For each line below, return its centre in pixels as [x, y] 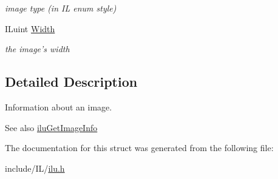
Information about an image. [59, 106]
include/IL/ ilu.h [35, 168]
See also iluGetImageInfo [51, 127]
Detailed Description [71, 82]
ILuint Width [30, 28]
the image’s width [37, 49]
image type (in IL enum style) [61, 8]
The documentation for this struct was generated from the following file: [139, 148]
